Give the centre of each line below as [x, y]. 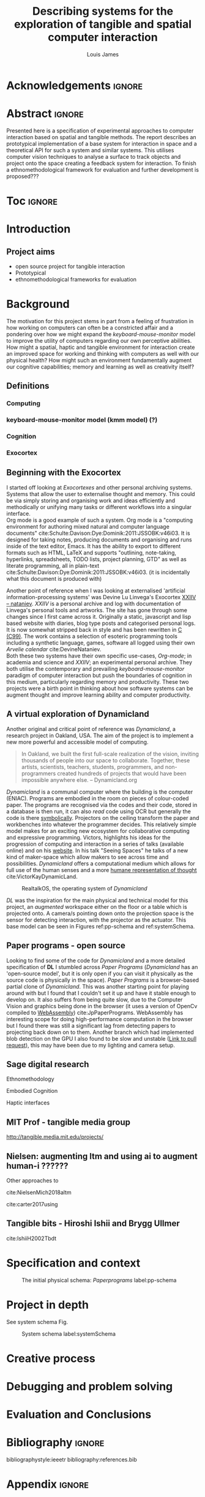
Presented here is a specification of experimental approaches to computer [100, 131]
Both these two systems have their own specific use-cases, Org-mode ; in [99, 656]
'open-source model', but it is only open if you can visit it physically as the [100, 973]
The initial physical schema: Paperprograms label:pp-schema [99, 1280]
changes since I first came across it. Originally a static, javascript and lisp [99, 616]
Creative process [51, 1358]
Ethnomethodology [30, 1079]
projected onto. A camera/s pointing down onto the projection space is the [100, 913]
